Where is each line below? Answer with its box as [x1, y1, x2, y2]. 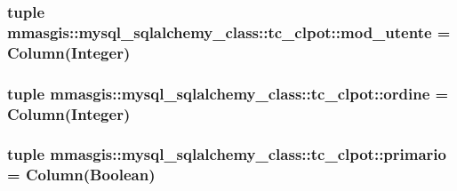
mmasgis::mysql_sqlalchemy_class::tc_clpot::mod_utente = [7, 20, 451, 43]
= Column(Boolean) [7, 163, 156, 186]
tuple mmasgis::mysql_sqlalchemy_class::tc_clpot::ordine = [7, 82, 449, 104]
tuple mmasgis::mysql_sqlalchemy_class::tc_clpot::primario [7, 143, 446, 165]
